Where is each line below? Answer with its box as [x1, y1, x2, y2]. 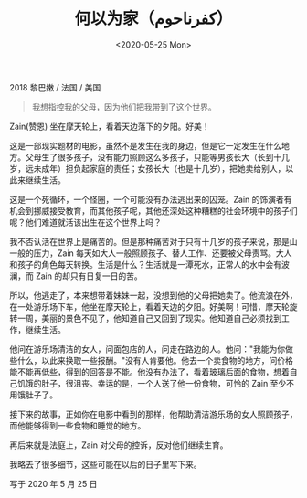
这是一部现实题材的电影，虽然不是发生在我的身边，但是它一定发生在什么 [9, 140, 281, 151]
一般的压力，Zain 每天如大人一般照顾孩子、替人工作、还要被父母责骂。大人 [9, 248, 292, 259]
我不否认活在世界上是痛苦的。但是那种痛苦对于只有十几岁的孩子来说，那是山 [9, 236, 298, 247]
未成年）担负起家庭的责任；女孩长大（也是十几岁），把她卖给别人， [33, 163, 286, 174]
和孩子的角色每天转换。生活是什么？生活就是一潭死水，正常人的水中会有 [9, 259, 281, 270]
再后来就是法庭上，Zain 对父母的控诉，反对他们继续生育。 [9, 440, 228, 450]
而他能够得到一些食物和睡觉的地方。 [9, 419, 146, 430]
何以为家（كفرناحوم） [74, 8, 233, 29]
